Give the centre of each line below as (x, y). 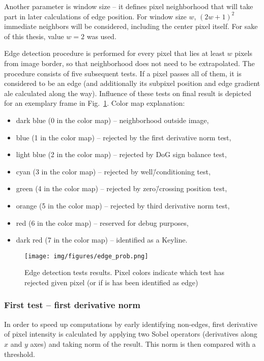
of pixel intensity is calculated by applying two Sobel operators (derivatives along (131, 334)
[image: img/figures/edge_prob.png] (86, 256)
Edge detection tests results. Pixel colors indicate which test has (124, 272)
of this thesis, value (34, 36)
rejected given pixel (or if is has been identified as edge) (111, 282)
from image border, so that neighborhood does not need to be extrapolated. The (129, 63)
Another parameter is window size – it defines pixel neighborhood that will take (129, 6)
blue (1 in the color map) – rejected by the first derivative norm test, (124, 137)
